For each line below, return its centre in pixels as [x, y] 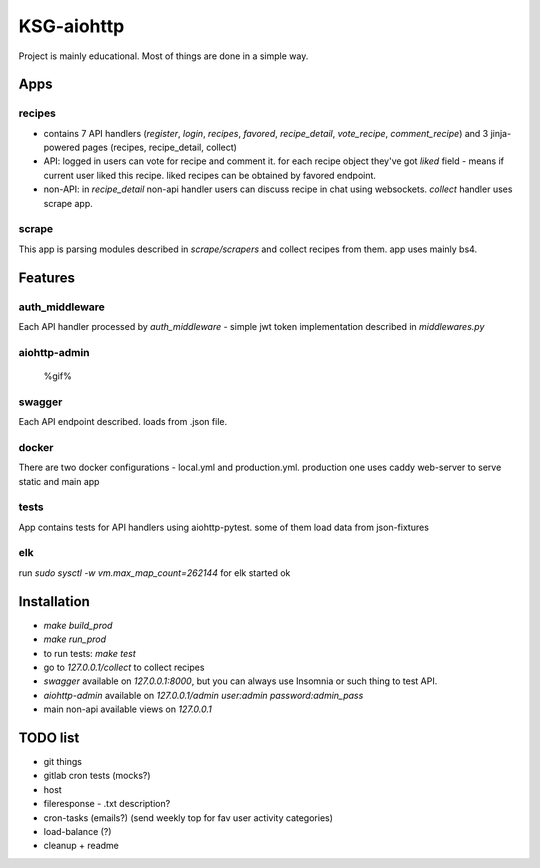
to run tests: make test [90, 653]
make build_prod [78, 625]
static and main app [59, 481]
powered [61, 147]
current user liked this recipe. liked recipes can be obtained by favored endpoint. [210, 175]
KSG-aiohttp [71, 26]
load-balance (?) [77, 831]
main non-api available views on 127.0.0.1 [127, 709]
